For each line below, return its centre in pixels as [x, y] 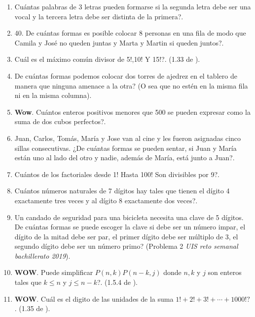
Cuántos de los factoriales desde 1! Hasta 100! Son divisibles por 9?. [117, 174]
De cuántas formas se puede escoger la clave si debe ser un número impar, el [130, 227]
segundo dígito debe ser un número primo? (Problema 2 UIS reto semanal [126, 246]
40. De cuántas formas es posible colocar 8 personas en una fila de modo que [130, 33]
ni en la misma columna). [53, 95]
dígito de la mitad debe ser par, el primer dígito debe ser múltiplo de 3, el [126, 236]
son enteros [225, 272]
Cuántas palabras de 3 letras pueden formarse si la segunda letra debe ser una [133, 6]
